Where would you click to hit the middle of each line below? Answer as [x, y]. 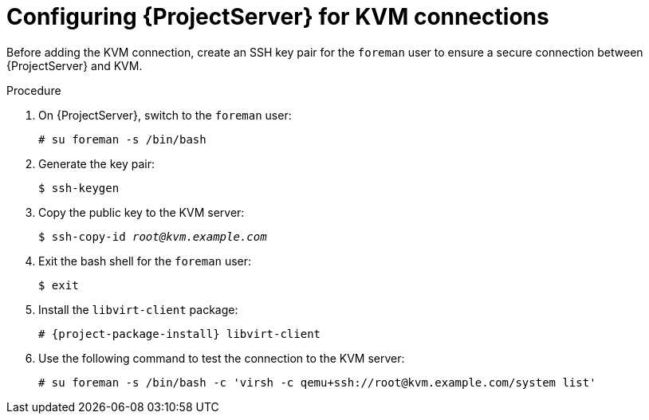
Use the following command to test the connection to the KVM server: [222, 358]
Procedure [34, 90]
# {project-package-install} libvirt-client [180, 334]
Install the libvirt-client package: [138, 309]
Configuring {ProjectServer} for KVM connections [278, 17]
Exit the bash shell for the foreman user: [145, 261]
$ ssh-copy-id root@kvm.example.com [153, 236]
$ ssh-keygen [79, 188]
